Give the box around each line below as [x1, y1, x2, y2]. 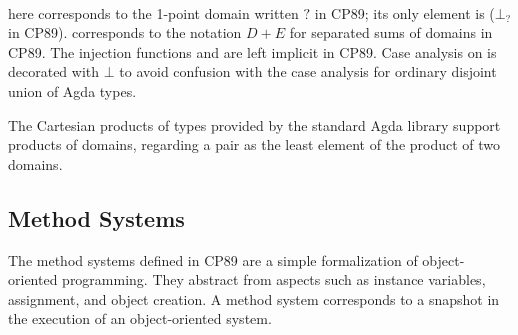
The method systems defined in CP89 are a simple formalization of [8, 249, 418, 270]
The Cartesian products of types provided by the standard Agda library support [8, 114, 501, 135]
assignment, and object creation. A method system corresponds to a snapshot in [8, 288, 500, 309]
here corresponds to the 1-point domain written [8, 2, 299, 23]
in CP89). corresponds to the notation [8, 22, 242, 43]
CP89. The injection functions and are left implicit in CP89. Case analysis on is [8, 41, 497, 62]
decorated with [8, 61, 100, 82]
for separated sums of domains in [289, 22, 493, 43]
